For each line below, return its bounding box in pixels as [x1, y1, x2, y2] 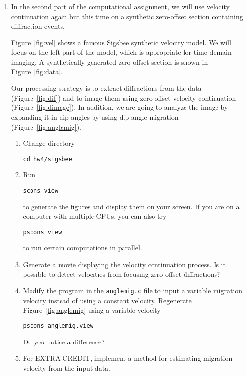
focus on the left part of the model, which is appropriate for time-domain [11, 47, 232, 57]
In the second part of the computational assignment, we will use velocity [11, 1, 230, 11]
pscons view [23, 228, 62, 236]
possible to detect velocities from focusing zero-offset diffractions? [23, 269, 220, 279]
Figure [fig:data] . [11, 66, 62, 76]
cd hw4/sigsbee [23, 155, 72, 163]
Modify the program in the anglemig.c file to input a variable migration [23, 285, 243, 296]
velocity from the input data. [23, 362, 110, 373]
